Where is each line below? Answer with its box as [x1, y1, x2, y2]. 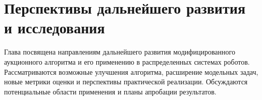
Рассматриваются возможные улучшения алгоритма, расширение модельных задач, [4, 66, 258, 77]
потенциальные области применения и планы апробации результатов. [4, 86, 217, 96]
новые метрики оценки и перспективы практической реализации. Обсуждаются [4, 76, 248, 87]
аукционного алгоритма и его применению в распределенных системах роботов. [4, 56, 250, 67]
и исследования [4, 17, 105, 38]
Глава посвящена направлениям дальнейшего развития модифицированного [4, 46, 235, 57]
